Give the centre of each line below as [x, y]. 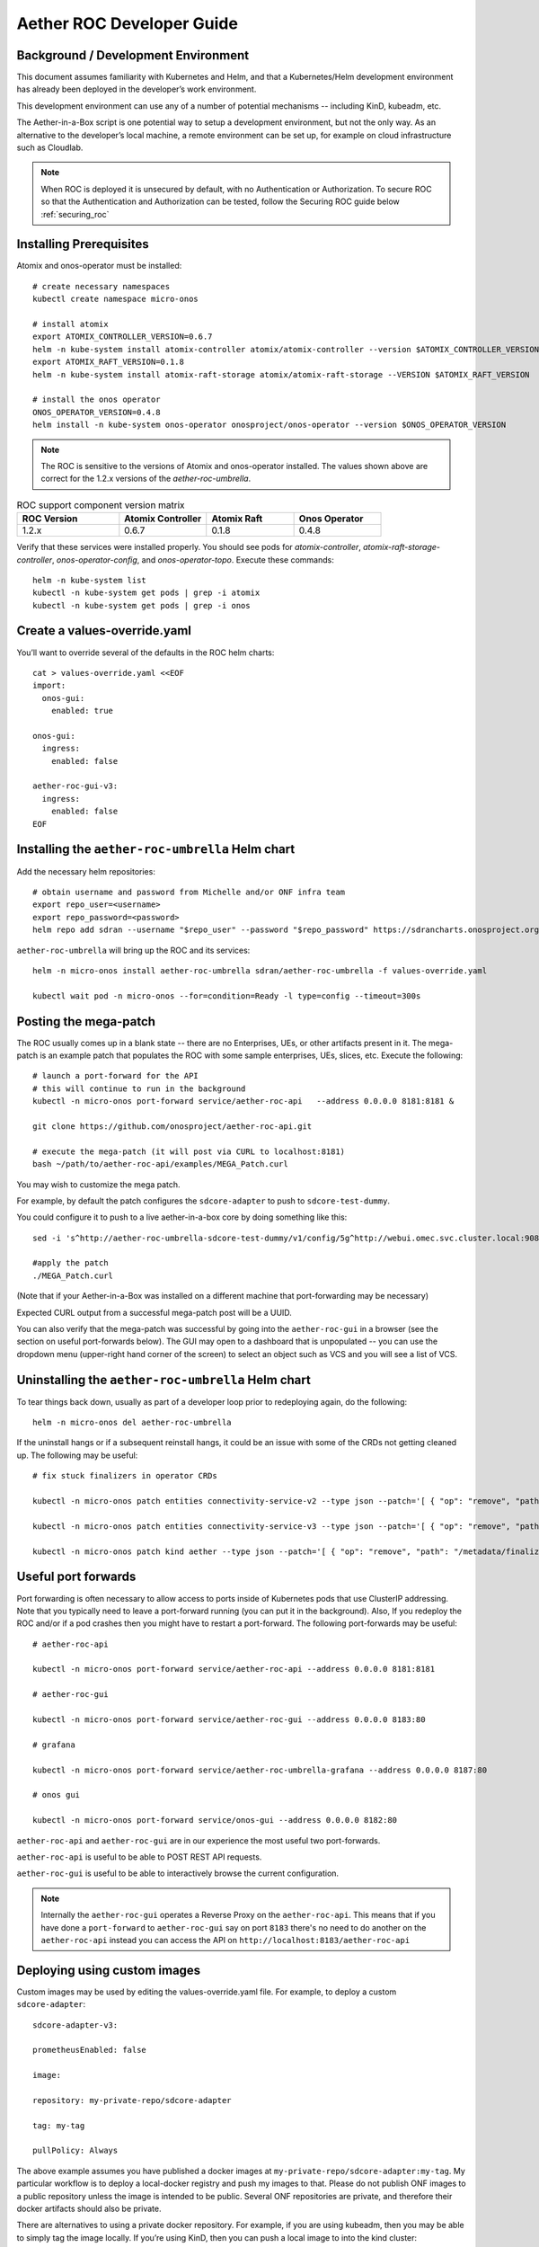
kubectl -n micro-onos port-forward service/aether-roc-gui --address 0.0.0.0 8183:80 [229, 1720]
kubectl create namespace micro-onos [116, 299]
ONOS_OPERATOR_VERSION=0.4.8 [97, 412]
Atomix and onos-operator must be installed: [99, 266]
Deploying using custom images [109, 1970]
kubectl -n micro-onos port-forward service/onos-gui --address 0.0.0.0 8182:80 [215, 1821]
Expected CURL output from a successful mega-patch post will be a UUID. [154, 1312]
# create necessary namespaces [102, 286]
